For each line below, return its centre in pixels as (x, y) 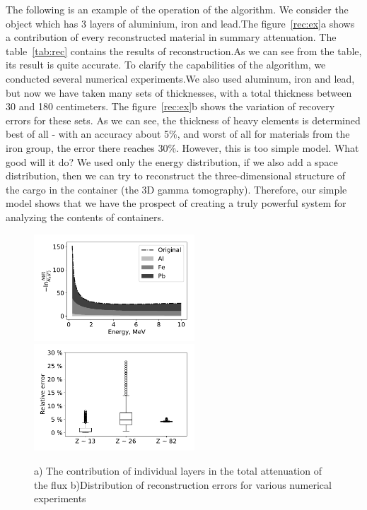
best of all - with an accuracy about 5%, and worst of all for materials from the (178, 134)
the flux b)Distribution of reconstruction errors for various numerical (183, 484)
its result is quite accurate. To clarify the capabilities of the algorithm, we (166, 65)
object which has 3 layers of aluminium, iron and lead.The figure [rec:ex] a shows (180, 23)
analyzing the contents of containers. (85, 217)
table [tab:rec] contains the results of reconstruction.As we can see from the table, (184, 51)
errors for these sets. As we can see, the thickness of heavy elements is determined (183, 120)
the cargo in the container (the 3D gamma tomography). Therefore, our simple (176, 189)
